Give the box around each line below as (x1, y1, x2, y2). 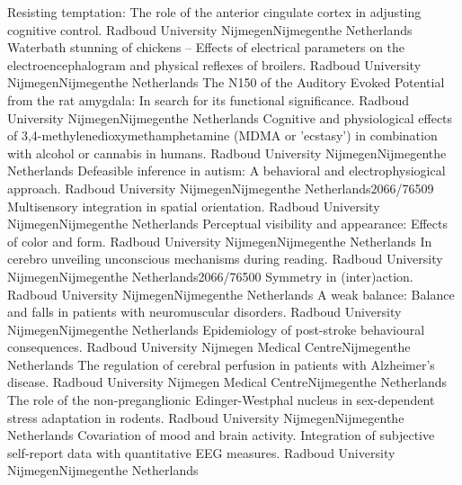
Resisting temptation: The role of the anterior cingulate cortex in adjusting (7, 3, 422, 21)
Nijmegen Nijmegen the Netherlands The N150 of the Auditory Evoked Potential (7, 73, 445, 92)
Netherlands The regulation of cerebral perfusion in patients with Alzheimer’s (7, 355, 435, 373)
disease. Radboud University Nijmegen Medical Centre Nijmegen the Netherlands (7, 373, 448, 391)
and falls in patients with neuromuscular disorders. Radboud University (7, 302, 402, 321)
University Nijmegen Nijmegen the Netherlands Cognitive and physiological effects (7, 108, 453, 127)
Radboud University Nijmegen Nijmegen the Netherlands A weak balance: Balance (7, 284, 455, 303)
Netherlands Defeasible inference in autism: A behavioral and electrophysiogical (7, 161, 446, 180)
